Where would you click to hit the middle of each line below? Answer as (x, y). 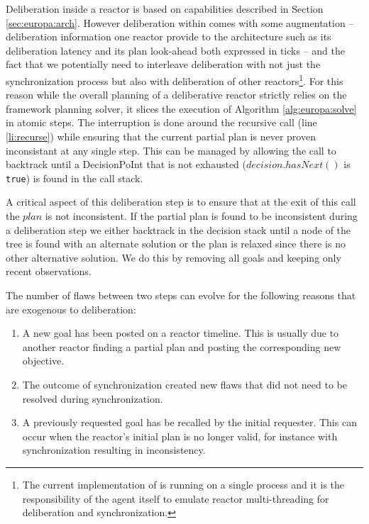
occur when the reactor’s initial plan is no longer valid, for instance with (180, 436)
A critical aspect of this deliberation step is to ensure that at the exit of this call (181, 202)
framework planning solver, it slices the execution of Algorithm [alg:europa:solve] (181, 108)
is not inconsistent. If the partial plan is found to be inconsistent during (201, 216)
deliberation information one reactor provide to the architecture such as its (169, 37)
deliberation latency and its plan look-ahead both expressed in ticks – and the (175, 50)
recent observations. (49, 271)
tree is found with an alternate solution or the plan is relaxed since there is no (176, 244)
